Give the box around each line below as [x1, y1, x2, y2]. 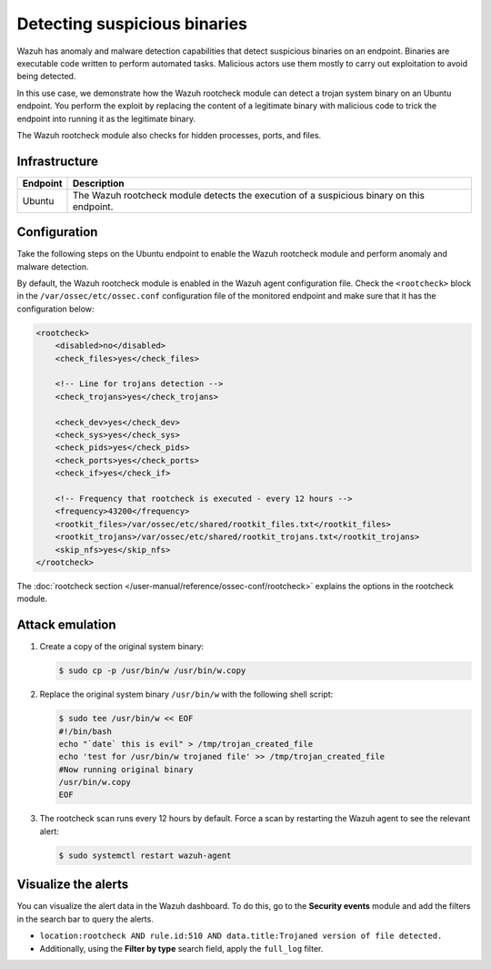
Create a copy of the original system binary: [39, 641, 205, 652]
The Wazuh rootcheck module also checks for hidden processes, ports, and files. [16, 129, 322, 140]
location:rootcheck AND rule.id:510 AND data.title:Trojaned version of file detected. [39, 931, 443, 942]
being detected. [16, 71, 76, 82]
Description [73, 177, 125, 189]
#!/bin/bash [58, 726, 113, 737]
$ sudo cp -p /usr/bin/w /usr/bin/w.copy [58, 666, 246, 676]
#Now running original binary [58, 764, 194, 774]
